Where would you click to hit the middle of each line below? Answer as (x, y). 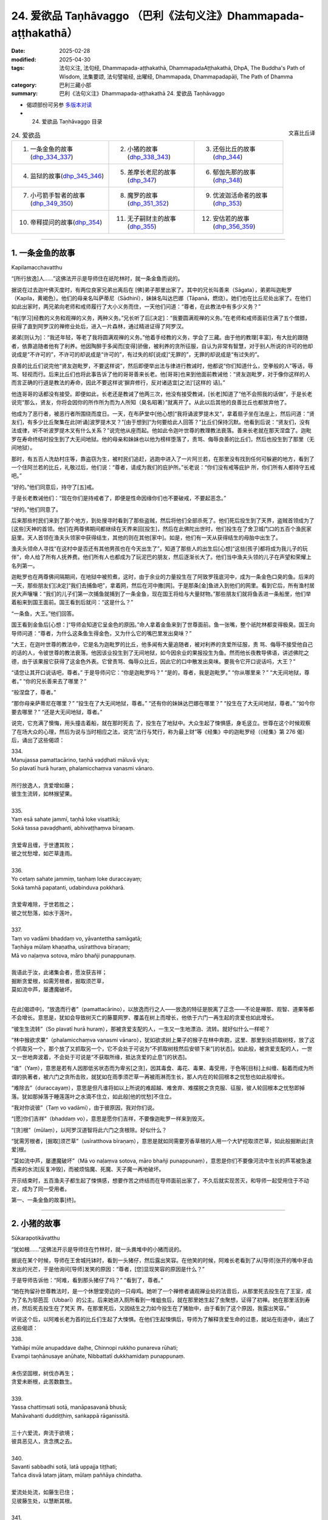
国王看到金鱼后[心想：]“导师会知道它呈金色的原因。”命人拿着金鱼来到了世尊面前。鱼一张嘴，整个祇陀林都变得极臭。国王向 (163, 625)
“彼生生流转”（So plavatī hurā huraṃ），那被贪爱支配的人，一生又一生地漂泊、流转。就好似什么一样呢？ (141, 1029)
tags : (18, 68)
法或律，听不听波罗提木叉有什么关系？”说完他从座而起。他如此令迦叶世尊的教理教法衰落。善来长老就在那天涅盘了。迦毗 (162, 430)
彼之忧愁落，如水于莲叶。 (43, 913)
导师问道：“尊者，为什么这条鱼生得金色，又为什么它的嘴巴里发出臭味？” (101, 633)
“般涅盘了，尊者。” (34, 692)
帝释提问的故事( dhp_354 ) (66, 223)
